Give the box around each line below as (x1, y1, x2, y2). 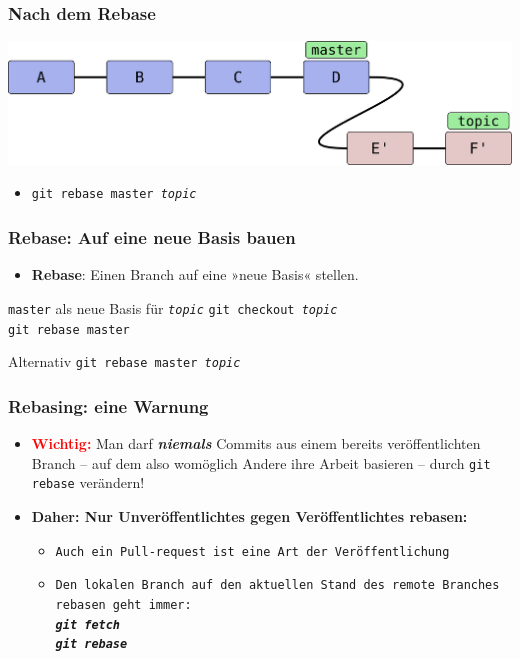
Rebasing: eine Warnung (8, 393, 209, 418)
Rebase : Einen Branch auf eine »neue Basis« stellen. (31, 264, 359, 285)
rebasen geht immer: (55, 597, 192, 612)
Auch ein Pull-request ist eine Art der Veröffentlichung (55, 544, 450, 559)
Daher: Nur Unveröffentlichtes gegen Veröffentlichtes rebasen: (31, 506, 468, 527)
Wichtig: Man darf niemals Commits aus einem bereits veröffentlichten (31, 433, 481, 454)
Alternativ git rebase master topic (8, 351, 241, 372)
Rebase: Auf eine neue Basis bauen (8, 225, 296, 250)
